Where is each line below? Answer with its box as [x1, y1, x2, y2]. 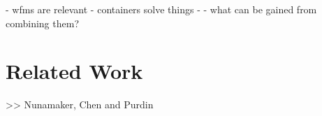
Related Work [6, 57, 143, 85]
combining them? [6, 15, 79, 30]
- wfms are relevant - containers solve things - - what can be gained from [6, 2, 317, 16]
